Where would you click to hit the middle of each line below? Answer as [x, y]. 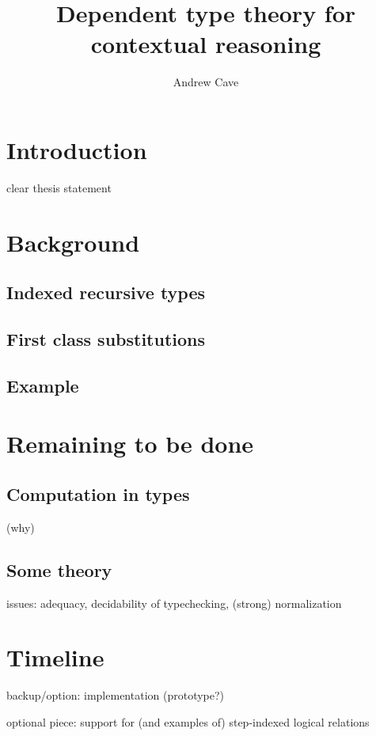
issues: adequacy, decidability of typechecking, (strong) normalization [174, 603]
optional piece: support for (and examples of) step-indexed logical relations [188, 721]
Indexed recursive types [106, 292]
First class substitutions [106, 338]
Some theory [59, 569]
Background [73, 242]
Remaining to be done [130, 444]
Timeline [55, 657]
